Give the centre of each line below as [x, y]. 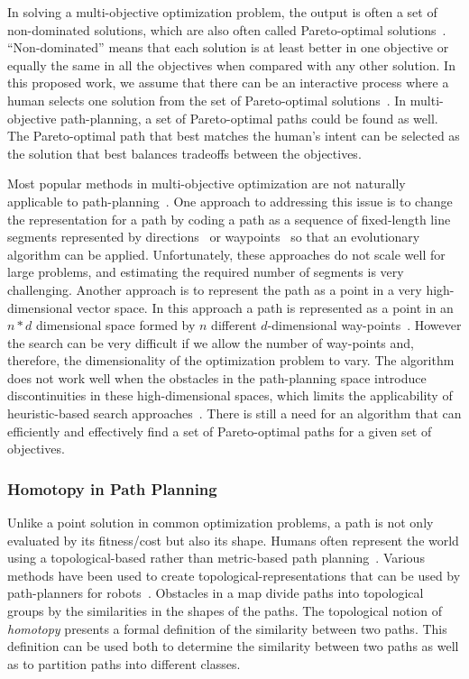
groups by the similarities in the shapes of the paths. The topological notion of [225, 611]
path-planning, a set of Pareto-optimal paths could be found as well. [249, 118]
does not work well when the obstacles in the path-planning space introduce [217, 377]
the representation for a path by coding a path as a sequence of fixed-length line [229, 219]
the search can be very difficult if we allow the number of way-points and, [211, 342]
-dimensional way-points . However [364, 325]
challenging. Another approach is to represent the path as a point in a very [215, 289]
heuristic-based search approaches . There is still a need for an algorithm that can [234, 413]
